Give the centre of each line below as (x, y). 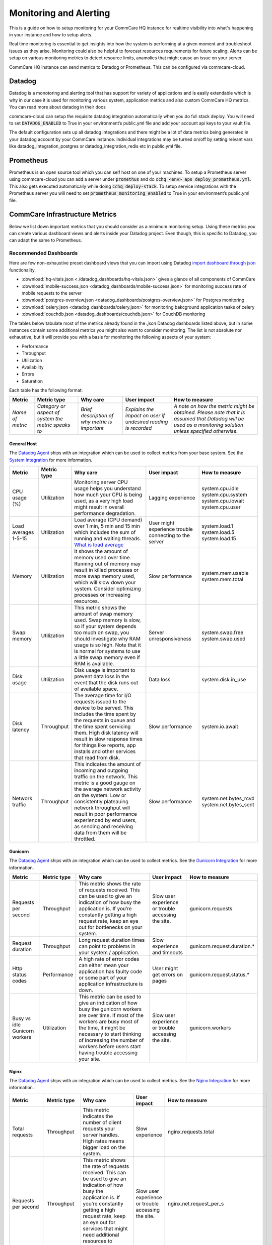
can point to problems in (107, 946)
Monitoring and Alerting (60, 13)
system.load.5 (218, 532)
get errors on (168, 975)
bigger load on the (104, 1147)
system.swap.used (224, 639)
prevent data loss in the (102, 676)
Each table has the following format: (46, 390)
